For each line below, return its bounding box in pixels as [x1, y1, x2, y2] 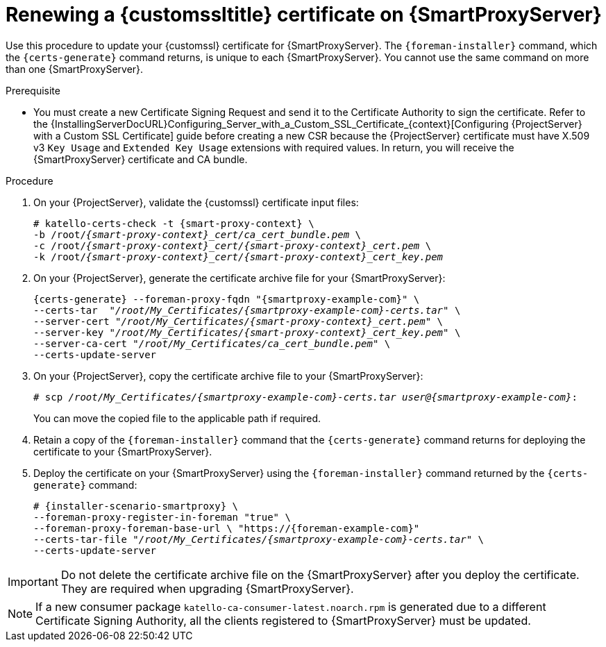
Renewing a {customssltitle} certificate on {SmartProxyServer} [6, 3, 602, 26]
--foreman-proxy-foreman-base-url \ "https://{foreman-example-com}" [33, 522, 420, 534]
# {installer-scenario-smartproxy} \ [33, 500, 239, 512]
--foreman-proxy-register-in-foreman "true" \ [33, 511, 291, 523]
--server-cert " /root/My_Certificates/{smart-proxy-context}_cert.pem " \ [33, 315, 444, 327]
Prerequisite [6, 84, 60, 96]
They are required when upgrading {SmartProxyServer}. [60, 581, 354, 596]
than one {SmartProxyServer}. [6, 62, 144, 75]
